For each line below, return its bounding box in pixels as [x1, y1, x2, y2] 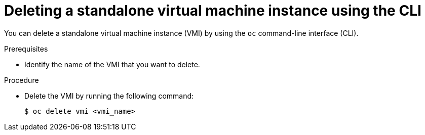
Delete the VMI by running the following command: [24, 91, 194, 100]
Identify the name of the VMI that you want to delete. [24, 60, 200, 69]
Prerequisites [4, 44, 48, 53]
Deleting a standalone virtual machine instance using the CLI [4, 2, 421, 19]
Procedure [4, 75, 39, 84]
